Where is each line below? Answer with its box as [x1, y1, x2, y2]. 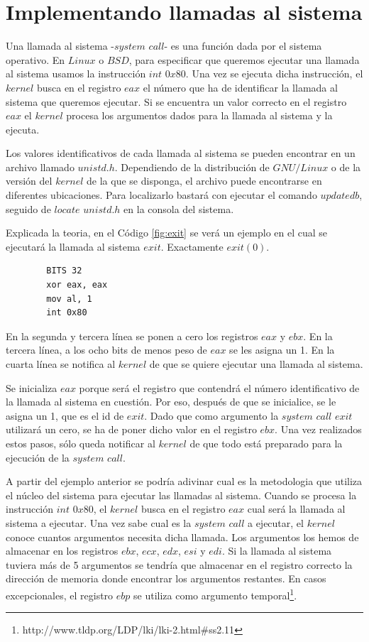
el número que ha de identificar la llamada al [143, 80, 338, 94]
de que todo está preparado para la [189, 435, 343, 450]
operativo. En [6, 52, 65, 67]
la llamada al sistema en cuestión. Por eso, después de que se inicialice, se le [6, 394, 336, 409]
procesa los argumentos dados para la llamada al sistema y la [66, 108, 333, 123]
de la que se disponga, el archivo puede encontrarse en [87, 173, 322, 188]
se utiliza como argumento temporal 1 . [133, 585, 297, 602]
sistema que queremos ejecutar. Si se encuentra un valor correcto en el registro [6, 94, 347, 109]
